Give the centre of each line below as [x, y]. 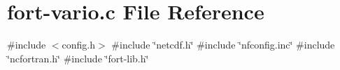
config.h [79, 45]
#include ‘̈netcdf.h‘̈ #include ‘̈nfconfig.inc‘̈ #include [223, 45]
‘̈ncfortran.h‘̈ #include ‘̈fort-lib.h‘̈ [78, 58]
